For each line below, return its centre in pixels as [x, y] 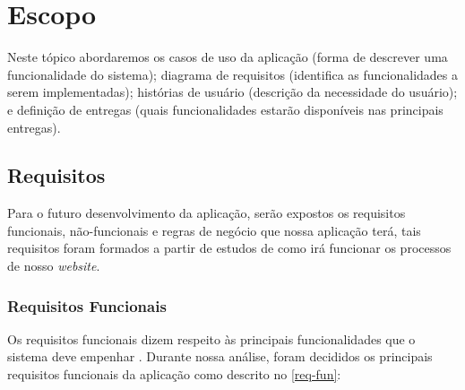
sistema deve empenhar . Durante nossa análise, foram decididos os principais [220, 356]
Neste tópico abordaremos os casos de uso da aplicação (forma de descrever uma [228, 57]
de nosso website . [54, 266]
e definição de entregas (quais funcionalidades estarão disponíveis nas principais [225, 109]
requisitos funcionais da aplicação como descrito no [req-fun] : [174, 374]
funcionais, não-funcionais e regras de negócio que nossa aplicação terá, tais [214, 230]
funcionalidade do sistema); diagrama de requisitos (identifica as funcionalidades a [233, 74]
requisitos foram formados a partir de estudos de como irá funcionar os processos [229, 248]
